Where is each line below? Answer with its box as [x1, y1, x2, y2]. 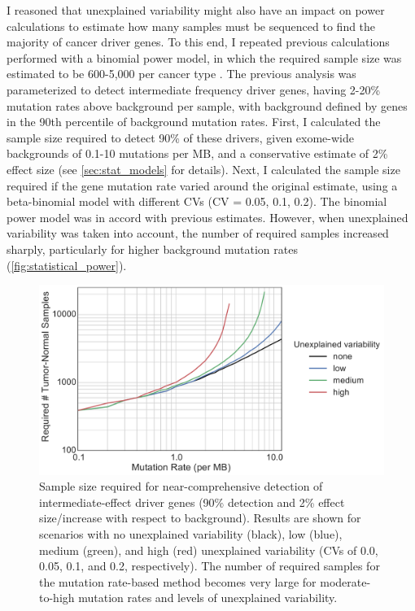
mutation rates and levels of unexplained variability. [78, 589, 338, 606]
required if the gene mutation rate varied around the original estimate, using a [7, 177, 398, 194]
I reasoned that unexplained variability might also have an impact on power [7, 2, 385, 18]
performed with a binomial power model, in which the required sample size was [7, 49, 402, 66]
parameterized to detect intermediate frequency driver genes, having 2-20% [7, 81, 381, 98]
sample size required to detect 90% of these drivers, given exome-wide [7, 129, 354, 146]
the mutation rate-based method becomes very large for [39, 573, 317, 590]
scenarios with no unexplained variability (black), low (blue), [39, 526, 343, 542]
